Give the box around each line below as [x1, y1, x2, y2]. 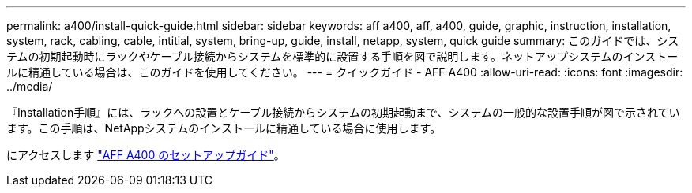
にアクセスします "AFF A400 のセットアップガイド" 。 [6, 148, 285, 161]
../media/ [6, 80, 53, 93]
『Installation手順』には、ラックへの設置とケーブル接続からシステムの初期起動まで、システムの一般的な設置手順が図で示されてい [6, 106, 680, 119]
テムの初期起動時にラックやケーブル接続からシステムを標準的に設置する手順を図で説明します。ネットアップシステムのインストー [6, 50, 679, 63]
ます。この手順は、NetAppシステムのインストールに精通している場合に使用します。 [6, 121, 442, 135]
